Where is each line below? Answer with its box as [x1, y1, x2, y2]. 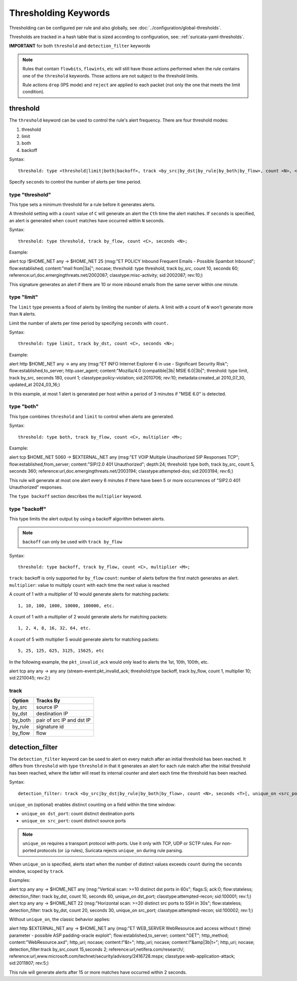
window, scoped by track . [9, 868, 64, 874]
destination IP [36, 710, 68, 717]
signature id [36, 723, 64, 730]
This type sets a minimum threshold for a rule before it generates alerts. [9, 201, 155, 208]
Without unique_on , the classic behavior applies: [9, 916, 111, 922]
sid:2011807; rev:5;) [9, 960, 49, 966]
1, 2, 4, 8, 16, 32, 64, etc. [18, 625, 92, 631]
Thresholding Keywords [9, 7, 110, 18]
